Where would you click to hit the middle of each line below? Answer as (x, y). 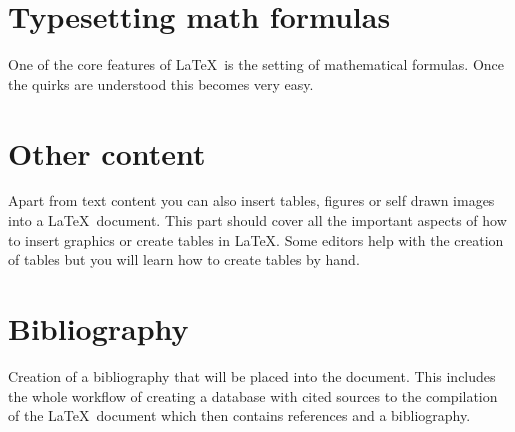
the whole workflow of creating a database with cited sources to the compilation (253, 395)
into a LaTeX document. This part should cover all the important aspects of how (257, 220)
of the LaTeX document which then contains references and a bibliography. (239, 415)
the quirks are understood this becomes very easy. (161, 83)
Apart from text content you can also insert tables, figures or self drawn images (251, 200)
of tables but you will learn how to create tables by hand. (184, 259)
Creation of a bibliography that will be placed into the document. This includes (252, 375)
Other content (107, 152)
